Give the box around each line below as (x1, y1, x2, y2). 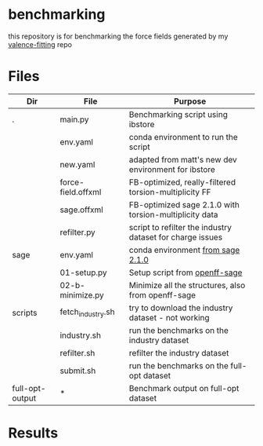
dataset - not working (128, 312, 210, 323)
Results (8, 424, 59, 442)
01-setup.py (59, 267, 107, 278)
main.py (59, 114, 89, 125)
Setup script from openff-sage (128, 267, 243, 278)
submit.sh (59, 365, 96, 376)
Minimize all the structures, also (128, 280, 246, 291)
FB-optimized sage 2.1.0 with (128, 199, 240, 210)
